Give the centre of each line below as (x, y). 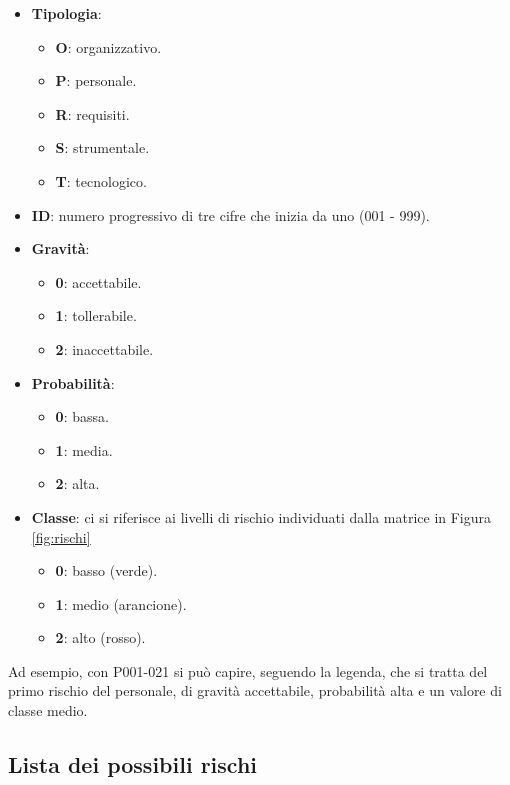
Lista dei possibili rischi (133, 764)
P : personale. (96, 80)
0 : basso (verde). (106, 570)
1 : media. (84, 449)
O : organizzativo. (108, 46)
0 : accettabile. (98, 281)
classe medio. (48, 710)
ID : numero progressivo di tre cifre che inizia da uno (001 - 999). (230, 214)
